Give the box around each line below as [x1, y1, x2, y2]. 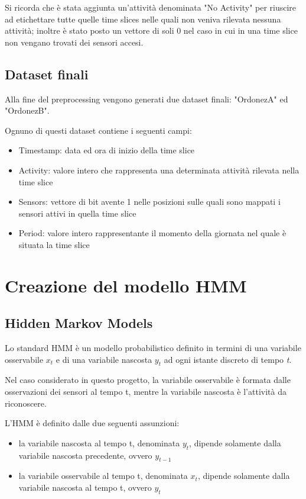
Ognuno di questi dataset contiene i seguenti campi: [5, 124, 192, 136]
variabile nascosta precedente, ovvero [18, 449, 152, 461]
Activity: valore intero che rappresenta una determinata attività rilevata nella [18, 163, 300, 176]
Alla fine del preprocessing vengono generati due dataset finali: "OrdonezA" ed [5, 92, 288, 105]
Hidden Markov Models [5, 314, 153, 332]
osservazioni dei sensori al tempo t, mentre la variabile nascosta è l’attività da [5, 385, 287, 398]
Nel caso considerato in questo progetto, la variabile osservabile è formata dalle [5, 374, 291, 386]
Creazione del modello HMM [5, 273, 247, 297]
